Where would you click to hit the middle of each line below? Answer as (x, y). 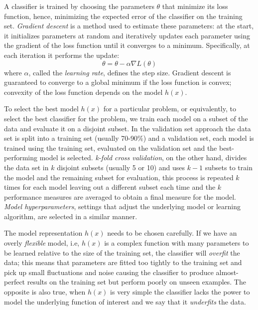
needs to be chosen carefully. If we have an (172, 233)
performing (21, 157)
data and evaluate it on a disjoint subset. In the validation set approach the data (128, 128)
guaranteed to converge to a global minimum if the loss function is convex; (118, 82)
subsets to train (229, 167)
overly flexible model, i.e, (42, 243)
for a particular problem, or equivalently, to (170, 109)
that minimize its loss (195, 6)
